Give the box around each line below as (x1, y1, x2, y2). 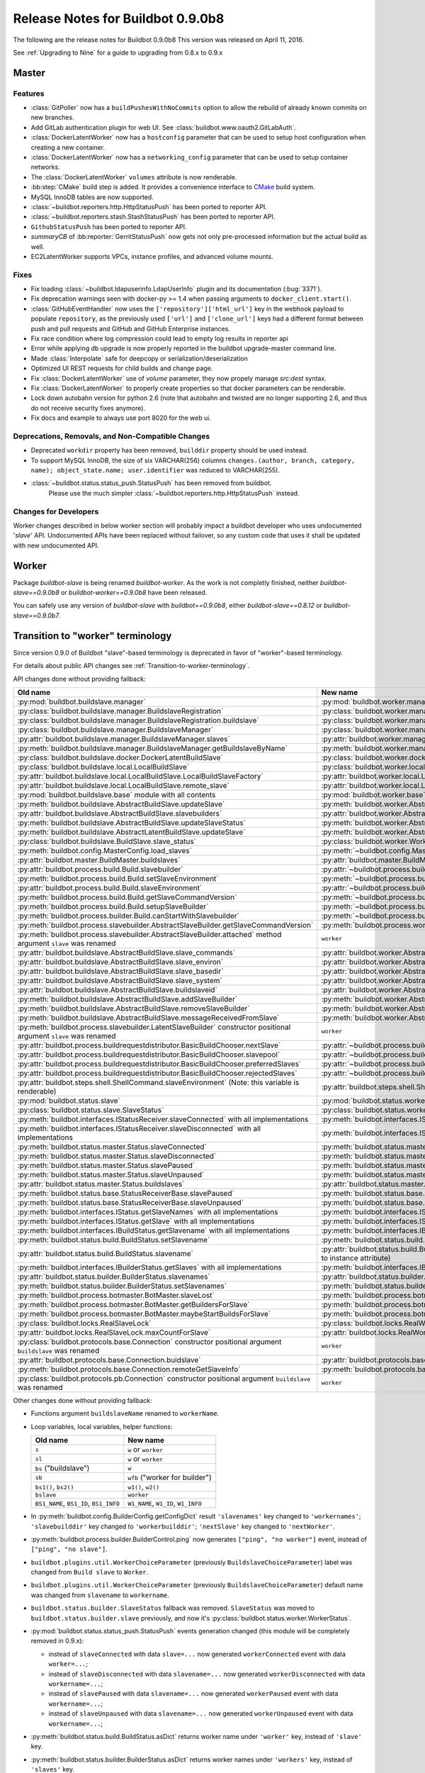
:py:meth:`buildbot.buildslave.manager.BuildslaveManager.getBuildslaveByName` (17, 743, 288, 753)
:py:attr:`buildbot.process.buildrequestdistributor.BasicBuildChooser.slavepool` (17, 1050, 280, 1060)
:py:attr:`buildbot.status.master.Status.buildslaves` (17, 1179, 185, 1189)
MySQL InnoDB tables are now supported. (30, 192, 154, 201)
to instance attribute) (321, 1252, 391, 1262)
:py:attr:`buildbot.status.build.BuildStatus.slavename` (17, 1248, 194, 1258)
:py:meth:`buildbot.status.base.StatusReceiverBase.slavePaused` (17, 1188, 235, 1198)
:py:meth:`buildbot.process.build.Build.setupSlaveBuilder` (17, 901, 209, 911)
